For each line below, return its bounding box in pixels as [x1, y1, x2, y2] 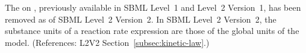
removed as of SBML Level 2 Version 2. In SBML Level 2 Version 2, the [5, 13, 276, 25]
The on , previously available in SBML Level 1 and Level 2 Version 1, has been [5, 1, 301, 13]
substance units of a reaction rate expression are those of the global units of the [5, 24, 299, 37]
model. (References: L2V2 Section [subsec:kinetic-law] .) [5, 36, 210, 48]
